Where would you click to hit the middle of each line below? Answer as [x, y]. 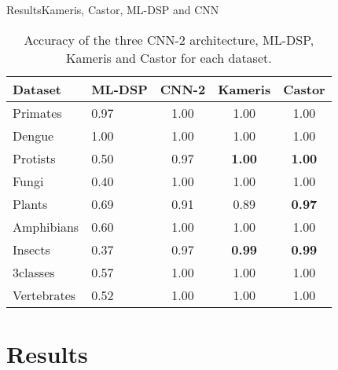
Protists [34, 158]
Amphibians [46, 226]
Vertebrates [44, 295]
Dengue [33, 135]
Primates [37, 112]
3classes [34, 272]
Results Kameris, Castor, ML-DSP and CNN [113, 9]
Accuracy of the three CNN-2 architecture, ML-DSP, [169, 39]
